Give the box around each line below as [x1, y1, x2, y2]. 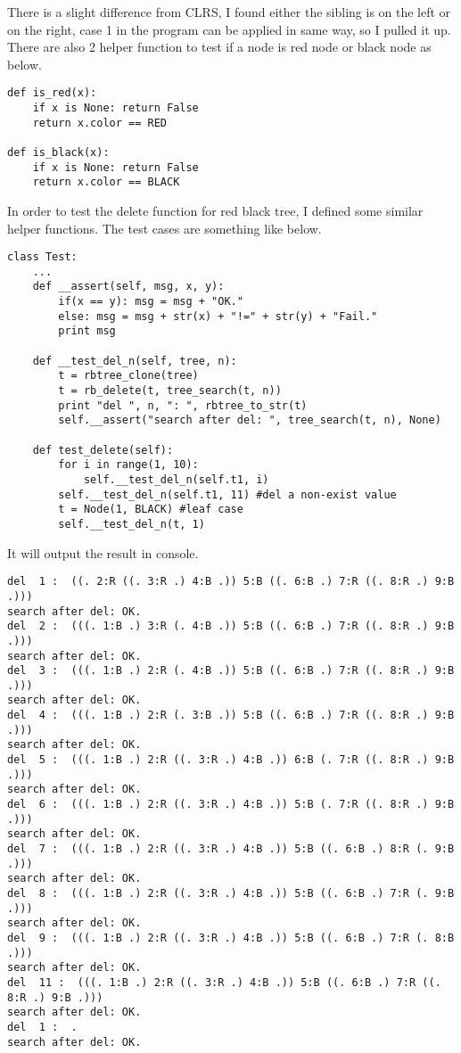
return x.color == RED [32, 116, 167, 129]
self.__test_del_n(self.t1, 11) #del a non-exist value [58, 488, 397, 501]
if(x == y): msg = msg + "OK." [58, 295, 243, 308]
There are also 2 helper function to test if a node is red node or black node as [7, 37, 432, 56]
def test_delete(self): [32, 443, 174, 457]
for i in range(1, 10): [58, 458, 199, 472]
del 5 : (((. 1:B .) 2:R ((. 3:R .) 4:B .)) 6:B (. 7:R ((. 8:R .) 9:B [7, 753, 455, 767]
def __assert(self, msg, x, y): [32, 280, 225, 293]
